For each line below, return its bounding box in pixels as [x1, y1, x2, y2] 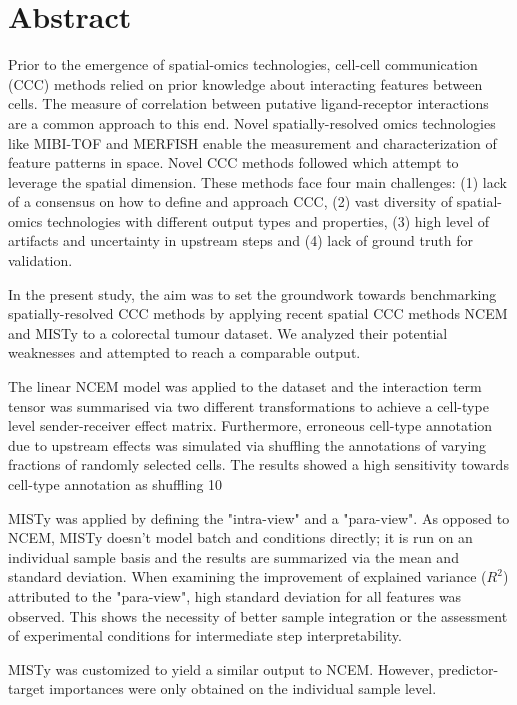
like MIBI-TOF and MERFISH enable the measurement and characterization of [8, 132, 497, 153]
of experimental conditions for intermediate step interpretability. [8, 625, 402, 646]
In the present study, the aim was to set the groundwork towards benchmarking [8, 283, 497, 304]
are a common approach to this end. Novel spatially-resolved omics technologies [8, 112, 496, 133]
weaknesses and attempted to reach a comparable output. [8, 342, 361, 363]
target [8, 678, 45, 699]
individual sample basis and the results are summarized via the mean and [8, 546, 459, 567]
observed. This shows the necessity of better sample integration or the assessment [8, 605, 508, 626]
